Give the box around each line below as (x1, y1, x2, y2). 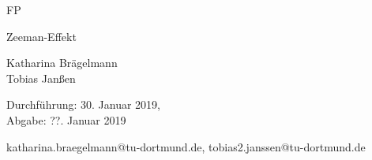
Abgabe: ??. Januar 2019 (6, 111, 126, 128)
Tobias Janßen (6, 69, 76, 86)
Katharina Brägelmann (6, 54, 118, 71)
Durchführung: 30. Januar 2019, (6, 96, 161, 113)
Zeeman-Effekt (6, 28, 77, 44)
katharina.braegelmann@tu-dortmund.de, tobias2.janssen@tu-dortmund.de (6, 138, 366, 154)
